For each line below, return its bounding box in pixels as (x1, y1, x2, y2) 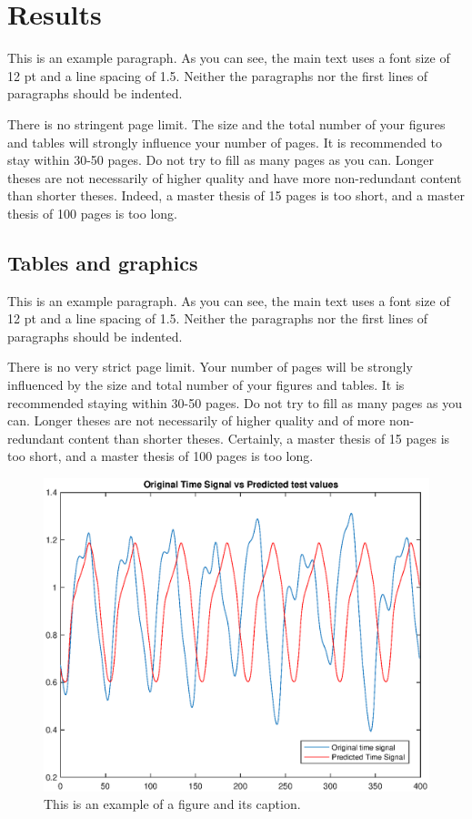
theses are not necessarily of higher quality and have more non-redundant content (7, 168, 462, 187)
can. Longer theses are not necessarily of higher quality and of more (7, 411, 386, 430)
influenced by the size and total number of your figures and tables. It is (7, 375, 405, 394)
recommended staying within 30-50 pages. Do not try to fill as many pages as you (7, 393, 462, 412)
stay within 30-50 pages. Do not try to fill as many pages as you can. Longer (7, 150, 435, 169)
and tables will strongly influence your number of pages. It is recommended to (7, 132, 443, 151)
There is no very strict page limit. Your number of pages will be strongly (7, 357, 413, 376)
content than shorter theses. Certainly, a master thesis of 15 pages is (68, 428, 450, 447)
